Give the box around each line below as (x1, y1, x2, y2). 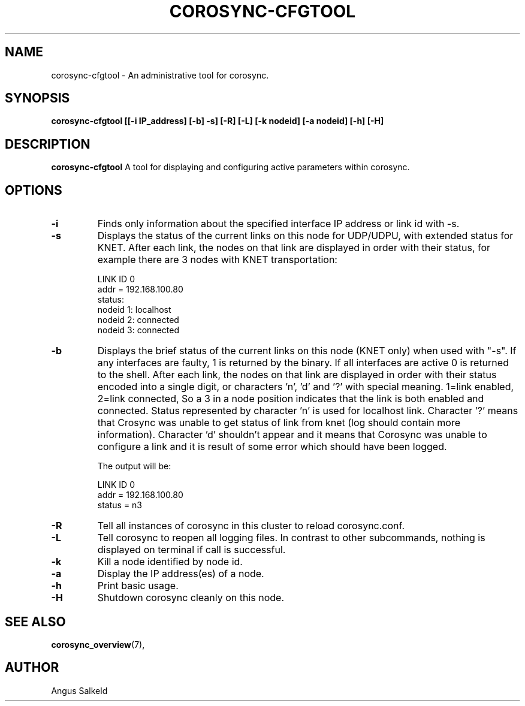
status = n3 (97, 500, 143, 511)
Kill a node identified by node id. (97, 556, 243, 568)
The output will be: (97, 461, 171, 472)
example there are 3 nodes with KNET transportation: (97, 254, 337, 266)
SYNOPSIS (5, 90, 70, 106)
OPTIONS (5, 182, 62, 198)
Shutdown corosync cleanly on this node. (97, 592, 285, 604)
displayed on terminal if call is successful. (97, 544, 286, 556)
